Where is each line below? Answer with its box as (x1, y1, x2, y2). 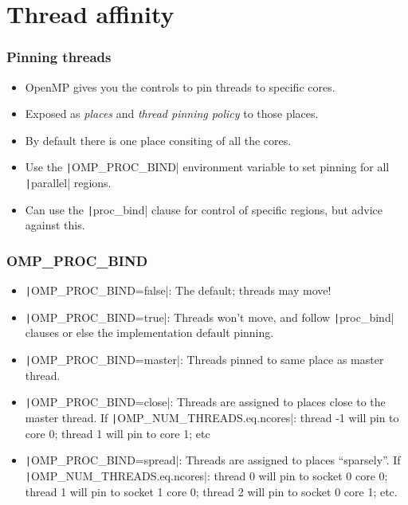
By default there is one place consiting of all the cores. (25, 131, 292, 148)
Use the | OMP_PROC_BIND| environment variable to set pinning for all (25, 159, 390, 175)
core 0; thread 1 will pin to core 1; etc (25, 425, 210, 441)
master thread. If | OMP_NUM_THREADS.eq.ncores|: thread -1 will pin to (25, 409, 399, 425)
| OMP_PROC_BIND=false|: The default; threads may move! (25, 282, 331, 299)
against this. (25, 217, 85, 233)
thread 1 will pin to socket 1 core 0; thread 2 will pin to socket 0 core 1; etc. (25, 483, 398, 499)
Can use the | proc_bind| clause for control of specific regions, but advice (25, 201, 383, 217)
